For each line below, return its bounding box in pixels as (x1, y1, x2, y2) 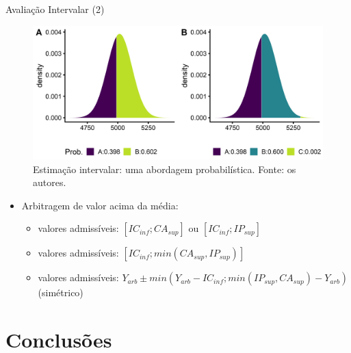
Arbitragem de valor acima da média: (21, 198, 179, 212)
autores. (33, 175, 66, 189)
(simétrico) (38, 285, 83, 300)
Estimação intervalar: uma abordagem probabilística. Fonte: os (33, 161, 296, 176)
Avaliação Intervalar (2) (5, 2, 105, 16)
